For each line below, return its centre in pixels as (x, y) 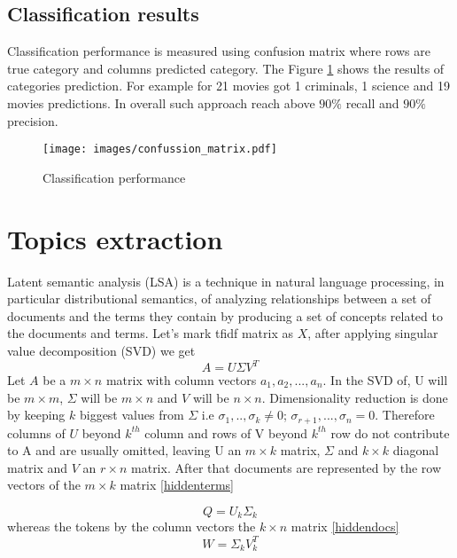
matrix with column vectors (181, 380)
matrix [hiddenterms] (177, 485)
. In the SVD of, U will (385, 380)
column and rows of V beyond (226, 432)
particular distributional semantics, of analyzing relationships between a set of (219, 299)
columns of (36, 432)
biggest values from (132, 415)
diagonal (416, 450)
